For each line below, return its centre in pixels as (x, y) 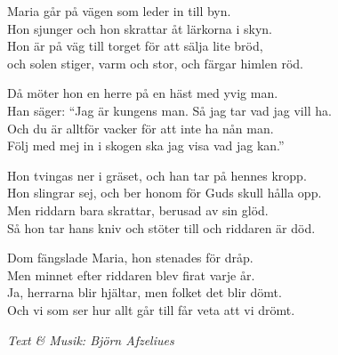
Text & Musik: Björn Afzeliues (91, 339)
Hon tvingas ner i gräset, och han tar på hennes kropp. (157, 175)
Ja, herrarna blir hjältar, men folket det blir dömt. (145, 292)
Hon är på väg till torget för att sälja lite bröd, (135, 46)
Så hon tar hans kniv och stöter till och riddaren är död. (161, 227)
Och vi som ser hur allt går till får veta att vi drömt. (151, 309)
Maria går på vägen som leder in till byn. (119, 11)
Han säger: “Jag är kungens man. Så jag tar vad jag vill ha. (169, 110)
